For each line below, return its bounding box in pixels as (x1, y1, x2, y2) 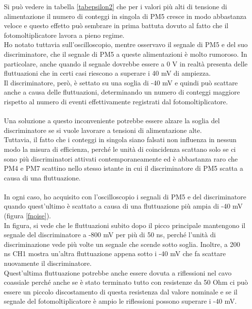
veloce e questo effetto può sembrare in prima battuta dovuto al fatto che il (4, 20, 229, 31)
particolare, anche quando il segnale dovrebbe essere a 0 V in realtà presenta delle (4, 58, 248, 68)
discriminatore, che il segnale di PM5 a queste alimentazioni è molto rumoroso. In (4, 49, 248, 59)
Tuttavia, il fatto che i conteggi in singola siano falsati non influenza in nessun (4, 134, 237, 145)
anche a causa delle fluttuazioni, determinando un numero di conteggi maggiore (4, 87, 240, 97)
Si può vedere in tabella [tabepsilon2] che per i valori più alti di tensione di (4, 1, 227, 11)
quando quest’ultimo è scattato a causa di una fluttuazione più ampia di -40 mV (4, 201, 243, 211)
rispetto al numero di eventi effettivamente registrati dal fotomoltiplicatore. (4, 96, 228, 106)
